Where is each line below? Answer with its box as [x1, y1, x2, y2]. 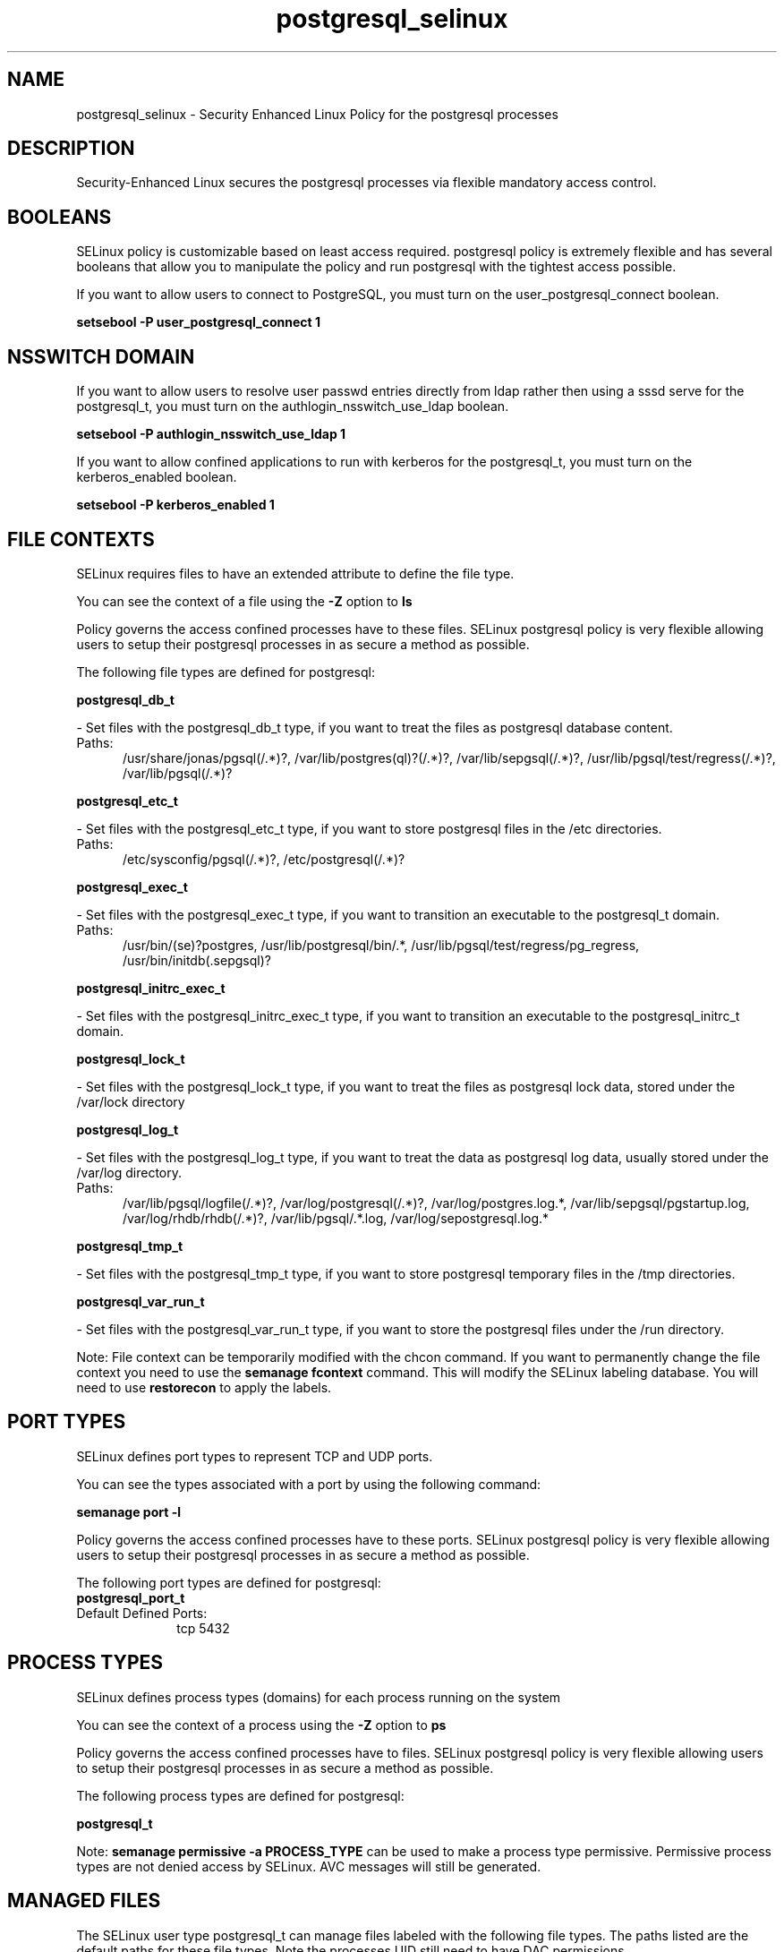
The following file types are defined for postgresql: [76, 664, 375, 680]
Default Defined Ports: [76, 1605, 208, 1621]
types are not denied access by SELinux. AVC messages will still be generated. [76, 1858, 541, 1874]
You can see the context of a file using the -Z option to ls [76, 593, 413, 609]
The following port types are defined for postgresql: [76, 1574, 381, 1590]
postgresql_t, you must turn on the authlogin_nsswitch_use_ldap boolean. [76, 398, 509, 415]
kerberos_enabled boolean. [76, 469, 237, 485]
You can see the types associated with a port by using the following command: [76, 1476, 541, 1492]
